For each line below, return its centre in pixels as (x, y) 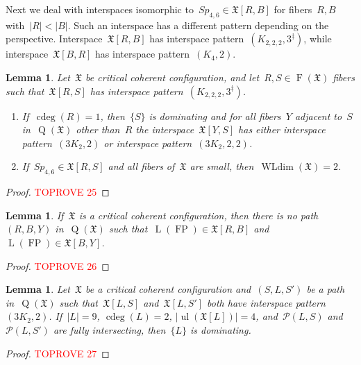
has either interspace (282, 129)
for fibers (293, 9)
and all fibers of (141, 166)
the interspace (165, 129)
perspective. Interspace (54, 39)
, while (318, 39)
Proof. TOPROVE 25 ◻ (58, 192)
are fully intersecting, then (109, 329)
